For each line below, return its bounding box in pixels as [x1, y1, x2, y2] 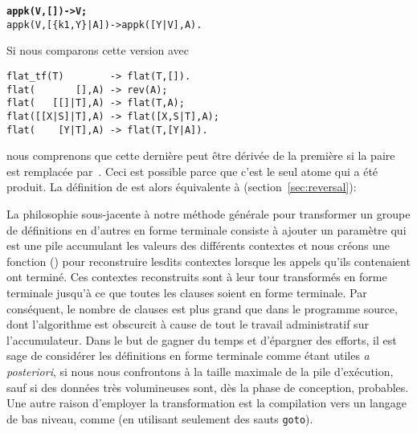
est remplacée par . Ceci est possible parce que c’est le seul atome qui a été [6, 162, 378, 179]
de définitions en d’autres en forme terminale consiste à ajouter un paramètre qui [6, 221, 407, 238]
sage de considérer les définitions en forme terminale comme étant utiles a [6, 347, 370, 364]
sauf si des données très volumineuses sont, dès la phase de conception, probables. [6, 378, 409, 395]
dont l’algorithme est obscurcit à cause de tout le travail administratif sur [6, 316, 369, 333]
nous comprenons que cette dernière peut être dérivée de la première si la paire [6, 147, 395, 164]
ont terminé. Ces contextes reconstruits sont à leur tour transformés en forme [6, 268, 387, 285]
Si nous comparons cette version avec [6, 42, 189, 59]
